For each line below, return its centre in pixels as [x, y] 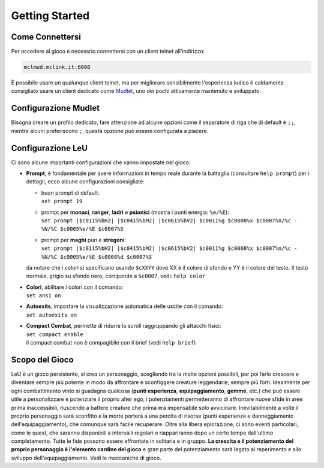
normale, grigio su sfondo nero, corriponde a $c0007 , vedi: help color [116, 276]
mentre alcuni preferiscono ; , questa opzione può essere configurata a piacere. [110, 131]
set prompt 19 [62, 201]
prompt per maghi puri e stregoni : [83, 240]
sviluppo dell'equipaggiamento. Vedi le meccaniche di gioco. [86, 458]
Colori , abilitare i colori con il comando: [75, 287]
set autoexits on [52, 315]
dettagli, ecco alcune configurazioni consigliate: [85, 182]
